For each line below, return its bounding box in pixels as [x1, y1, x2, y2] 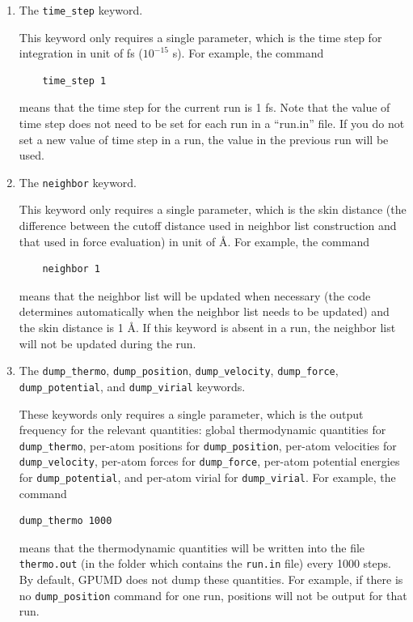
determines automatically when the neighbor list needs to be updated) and [19, 303, 390, 320]
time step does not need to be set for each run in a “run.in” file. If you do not [19, 115, 405, 132]
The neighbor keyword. [19, 173, 137, 190]
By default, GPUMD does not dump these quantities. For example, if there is [19, 571, 403, 588]
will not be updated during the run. [19, 334, 196, 351]
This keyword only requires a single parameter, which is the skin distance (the [19, 201, 407, 218]
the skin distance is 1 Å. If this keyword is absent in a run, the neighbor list [19, 319, 396, 336]
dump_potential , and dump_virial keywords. [19, 377, 246, 394]
